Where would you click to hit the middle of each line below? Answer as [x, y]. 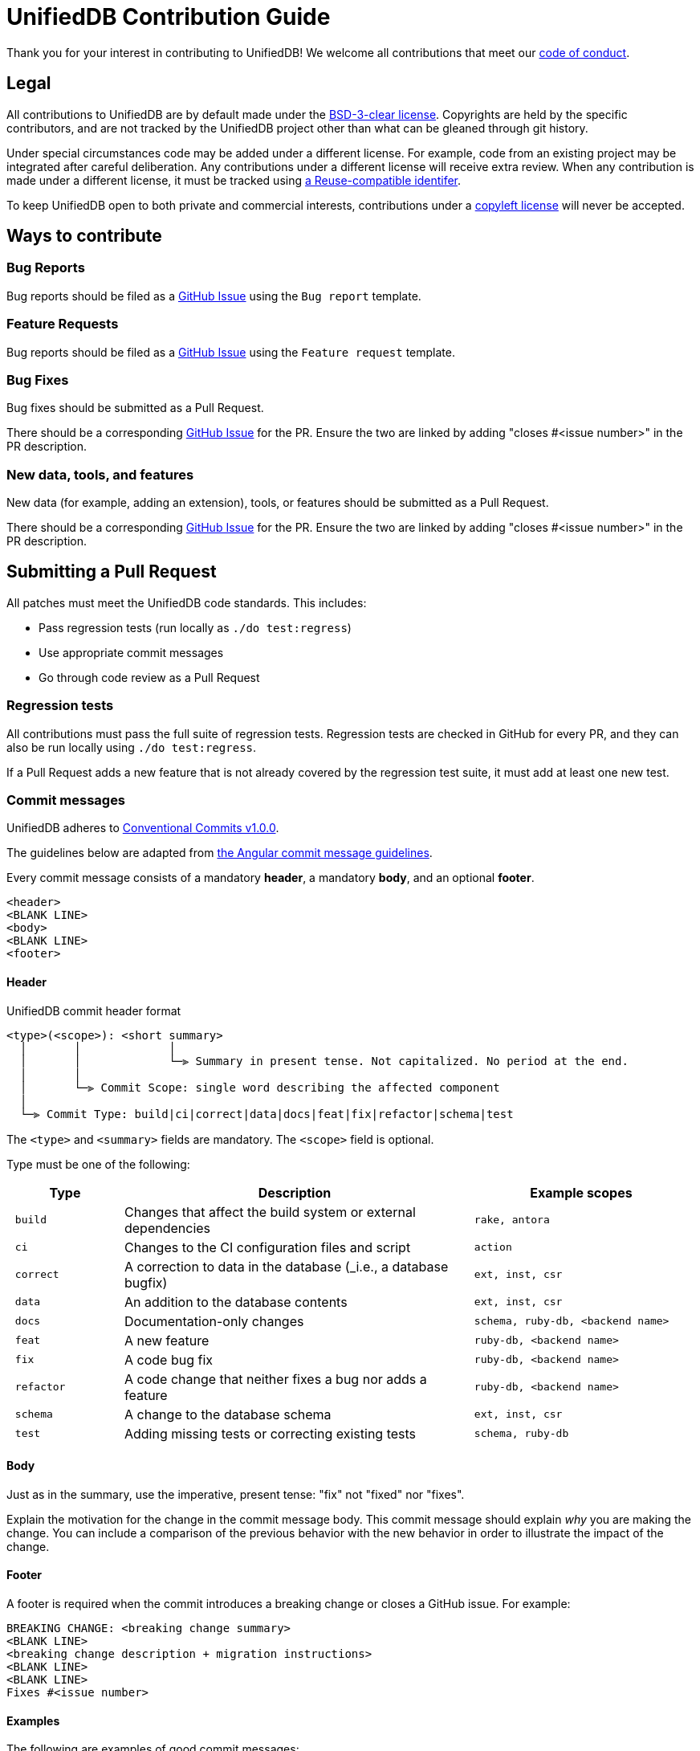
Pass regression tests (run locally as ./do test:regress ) [195, 627]
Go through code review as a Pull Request [149, 677]
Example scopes [581, 1192]
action [493, 1247]
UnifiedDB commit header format [94, 1010]
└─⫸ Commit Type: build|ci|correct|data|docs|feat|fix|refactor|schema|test [267, 1114]
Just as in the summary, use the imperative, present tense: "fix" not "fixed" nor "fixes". [236, 1494]
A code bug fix [168, 1359]
